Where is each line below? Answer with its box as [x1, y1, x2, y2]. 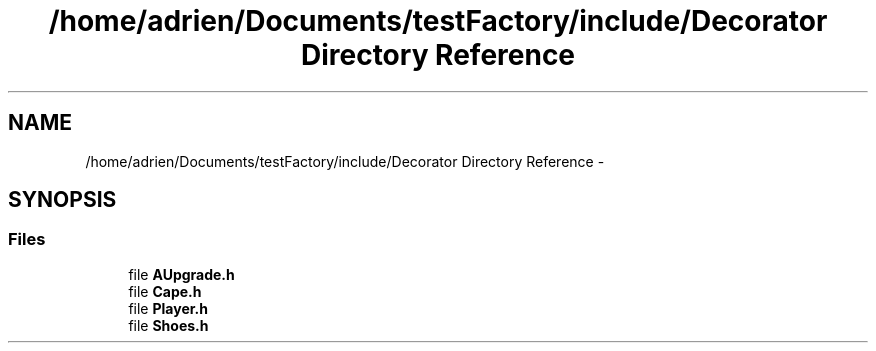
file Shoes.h [128, 316, 209, 334]
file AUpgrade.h [128, 265, 235, 283]
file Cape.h [128, 282, 202, 300]
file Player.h [128, 299, 208, 317]
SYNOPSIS [8, 187, 117, 213]
